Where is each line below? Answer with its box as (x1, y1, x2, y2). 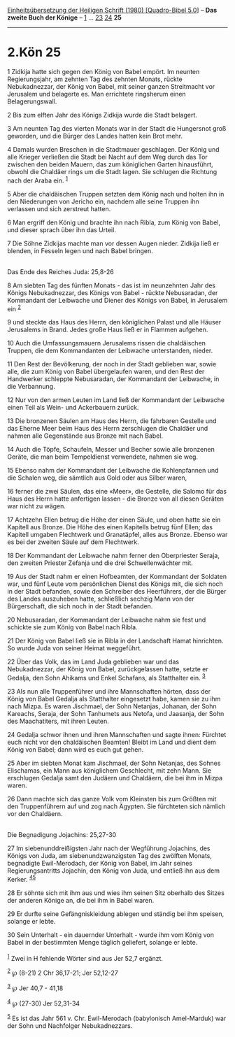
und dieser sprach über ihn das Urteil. (7, 225, 117, 234)
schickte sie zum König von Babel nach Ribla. (7, 623, 138, 631)
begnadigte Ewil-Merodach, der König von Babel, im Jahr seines (7, 859, 192, 867)
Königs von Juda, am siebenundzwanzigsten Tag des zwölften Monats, (7, 851, 212, 859)
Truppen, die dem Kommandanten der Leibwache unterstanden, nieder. (7, 346, 213, 355)
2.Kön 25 (7, 45, 62, 60)
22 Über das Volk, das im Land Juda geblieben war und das (7, 657, 180, 666)
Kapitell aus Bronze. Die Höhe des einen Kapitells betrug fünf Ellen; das (7, 523, 213, 531)
